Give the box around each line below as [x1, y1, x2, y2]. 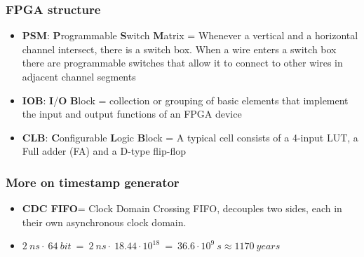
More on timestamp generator [6, 173, 180, 190]
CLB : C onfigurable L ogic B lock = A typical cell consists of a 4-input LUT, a [22, 130, 358, 144]
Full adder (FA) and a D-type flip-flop [22, 144, 187, 158]
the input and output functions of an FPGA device [22, 106, 242, 121]
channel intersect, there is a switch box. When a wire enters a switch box [22, 41, 337, 56]
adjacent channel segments [22, 69, 136, 83]
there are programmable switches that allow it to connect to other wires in [22, 55, 343, 70]
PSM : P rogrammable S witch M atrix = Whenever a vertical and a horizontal [22, 28, 358, 43]
